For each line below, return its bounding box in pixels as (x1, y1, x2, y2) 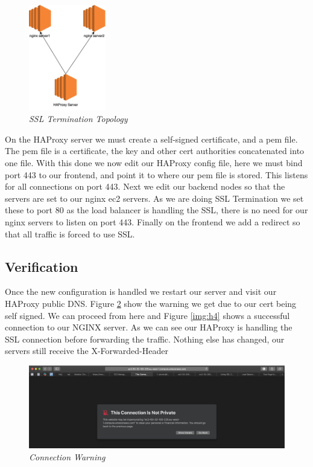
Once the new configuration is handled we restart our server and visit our (5, 285, 277, 298)
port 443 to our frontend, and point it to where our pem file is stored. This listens (5, 168, 308, 181)
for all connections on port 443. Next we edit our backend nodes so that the (5, 180, 285, 193)
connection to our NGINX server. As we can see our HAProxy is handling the (5, 321, 292, 333)
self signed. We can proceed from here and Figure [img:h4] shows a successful (5, 309, 290, 321)
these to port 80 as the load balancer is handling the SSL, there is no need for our (5, 204, 308, 216)
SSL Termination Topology (29, 112, 128, 125)
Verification (5, 257, 78, 275)
